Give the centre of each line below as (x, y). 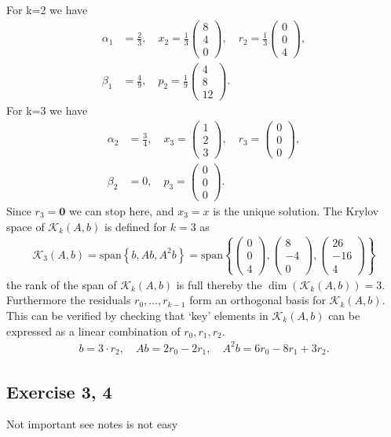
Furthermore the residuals (69, 300)
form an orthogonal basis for (258, 300)
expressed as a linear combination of (93, 331)
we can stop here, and (121, 210)
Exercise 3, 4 (59, 391)
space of (26, 226)
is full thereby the (219, 284)
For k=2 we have (47, 9)
